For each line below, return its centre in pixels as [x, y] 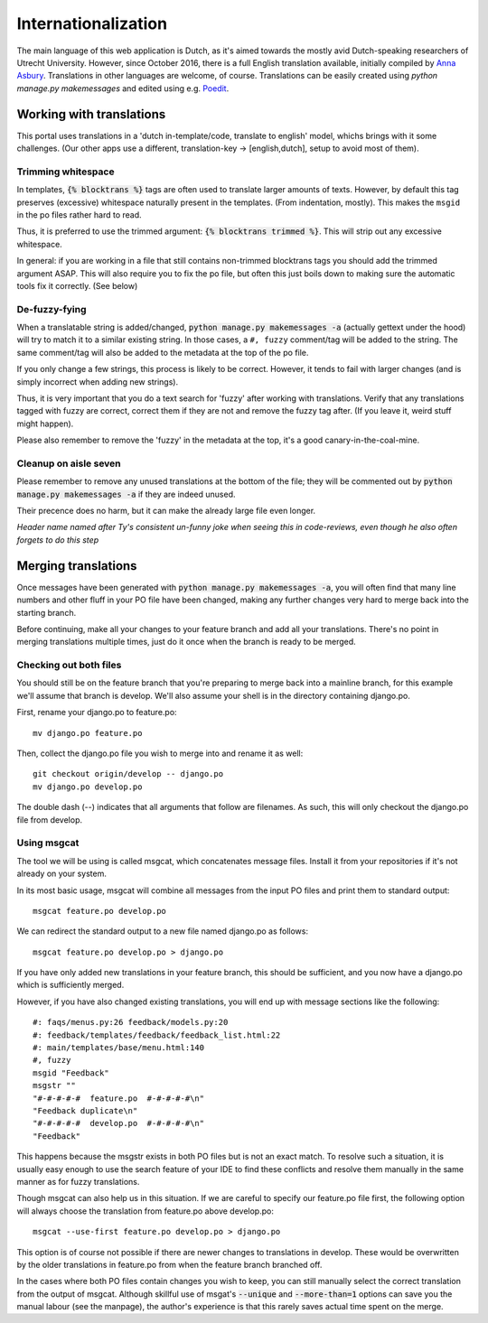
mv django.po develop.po [88, 787]
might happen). [45, 424]
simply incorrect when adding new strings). [98, 382]
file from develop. [50, 820]
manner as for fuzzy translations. [78, 1181]
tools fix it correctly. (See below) [77, 285]
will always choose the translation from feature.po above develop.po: [145, 1211]
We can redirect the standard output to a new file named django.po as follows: [163, 931]
